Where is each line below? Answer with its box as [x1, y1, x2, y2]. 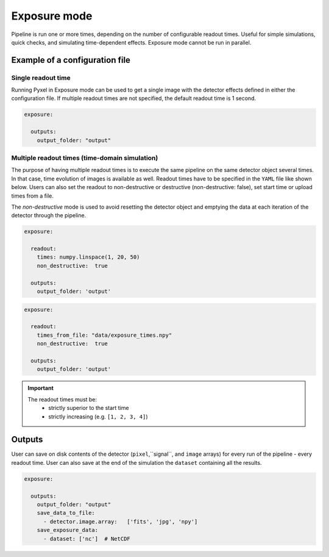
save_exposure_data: [37, 526, 99, 534]
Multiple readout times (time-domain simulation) [11, 154, 158, 162]
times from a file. [11, 192, 54, 199]
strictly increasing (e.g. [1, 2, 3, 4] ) [48, 412, 149, 420]
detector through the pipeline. [11, 212, 87, 219]
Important [27, 384, 54, 392]
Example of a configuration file [11, 55, 131, 65]
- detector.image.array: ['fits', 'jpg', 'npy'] [43, 518, 198, 525]
